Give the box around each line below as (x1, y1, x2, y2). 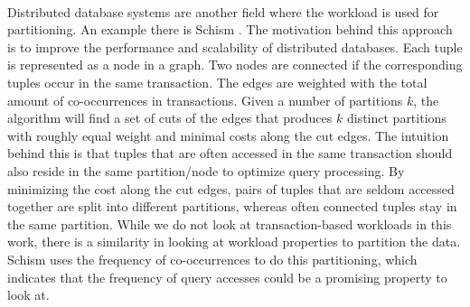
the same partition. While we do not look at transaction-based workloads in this (7, 214, 452, 233)
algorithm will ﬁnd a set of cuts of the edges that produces (7, 108, 333, 127)
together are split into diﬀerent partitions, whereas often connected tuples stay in (7, 197, 457, 216)
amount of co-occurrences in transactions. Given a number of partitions (7, 90, 403, 109)
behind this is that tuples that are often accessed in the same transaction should (7, 144, 453, 163)
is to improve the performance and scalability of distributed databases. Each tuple (7, 37, 463, 56)
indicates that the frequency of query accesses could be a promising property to (7, 267, 447, 286)
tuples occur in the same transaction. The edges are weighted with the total (7, 72, 428, 91)
